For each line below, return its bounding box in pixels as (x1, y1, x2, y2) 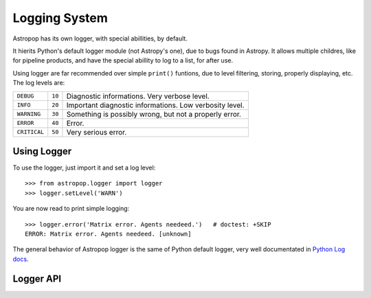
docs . (12, 255, 29, 263)
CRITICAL (16, 128, 45, 135)
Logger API (12, 273, 62, 284)
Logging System (12, 10, 108, 25)
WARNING (16, 111, 41, 117)
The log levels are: (12, 79, 65, 87)
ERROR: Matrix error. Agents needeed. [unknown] (25, 230, 192, 238)
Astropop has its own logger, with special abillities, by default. (12, 34, 188, 43)
